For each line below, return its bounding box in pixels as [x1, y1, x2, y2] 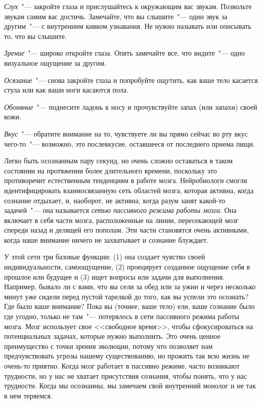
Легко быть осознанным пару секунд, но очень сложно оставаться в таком [4, 155, 233, 166]
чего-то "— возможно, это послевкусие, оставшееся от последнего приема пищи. [4, 138, 255, 149]
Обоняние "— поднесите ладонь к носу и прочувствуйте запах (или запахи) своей [4, 101, 257, 112]
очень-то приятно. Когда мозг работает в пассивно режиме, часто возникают [4, 361, 240, 371]
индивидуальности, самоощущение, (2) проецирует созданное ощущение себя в [4, 261, 250, 272]
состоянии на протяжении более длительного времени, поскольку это [4, 165, 217, 175]
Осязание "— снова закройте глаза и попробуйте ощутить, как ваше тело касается [4, 74, 258, 85]
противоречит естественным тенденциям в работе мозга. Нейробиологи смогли [4, 175, 247, 186]
